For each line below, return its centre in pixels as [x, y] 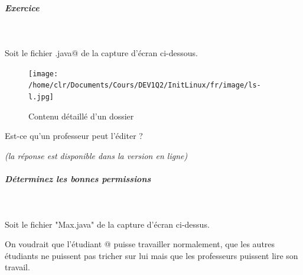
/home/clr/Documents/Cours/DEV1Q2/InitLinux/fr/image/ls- [145, 85]
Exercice [22, 7]
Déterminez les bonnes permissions [78, 179]
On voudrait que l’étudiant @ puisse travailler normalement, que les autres [140, 244]
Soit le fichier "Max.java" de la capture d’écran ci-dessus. [107, 224]
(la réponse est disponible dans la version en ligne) [96, 155]
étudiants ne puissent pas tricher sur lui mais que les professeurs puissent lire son [151, 255]
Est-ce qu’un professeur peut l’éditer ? [74, 136]
